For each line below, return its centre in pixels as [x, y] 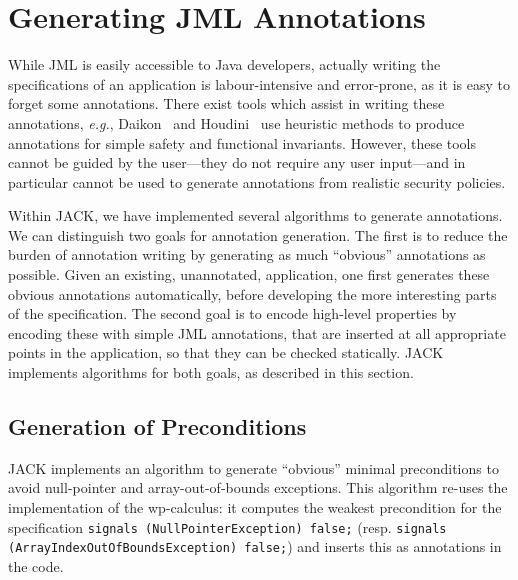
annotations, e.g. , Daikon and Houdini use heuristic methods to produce [236, 122]
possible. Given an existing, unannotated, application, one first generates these [249, 274]
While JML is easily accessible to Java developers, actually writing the [224, 64]
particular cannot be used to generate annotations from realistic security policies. [257, 181]
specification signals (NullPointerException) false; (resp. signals [227, 526]
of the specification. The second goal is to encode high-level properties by [232, 313]
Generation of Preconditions [157, 426]
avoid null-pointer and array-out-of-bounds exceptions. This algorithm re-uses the [258, 487]
